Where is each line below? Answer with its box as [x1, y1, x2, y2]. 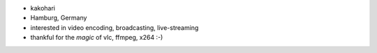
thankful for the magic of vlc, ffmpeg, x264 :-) [30, 33, 163, 42]
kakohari [30, 4, 56, 12]
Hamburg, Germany [30, 14, 87, 22]
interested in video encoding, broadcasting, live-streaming [30, 23, 199, 31]
